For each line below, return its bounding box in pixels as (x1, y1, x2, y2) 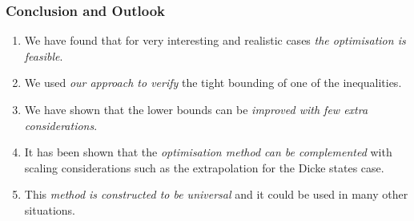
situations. (24, 201, 75, 218)
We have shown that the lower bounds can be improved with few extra (24, 101, 368, 117)
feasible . (24, 47, 63, 64)
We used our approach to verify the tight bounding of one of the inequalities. (24, 74, 402, 91)
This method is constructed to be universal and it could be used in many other (24, 186, 408, 203)
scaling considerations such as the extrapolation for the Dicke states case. (24, 159, 384, 176)
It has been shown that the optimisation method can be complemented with (24, 144, 392, 160)
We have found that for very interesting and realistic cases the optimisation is (24, 32, 406, 49)
